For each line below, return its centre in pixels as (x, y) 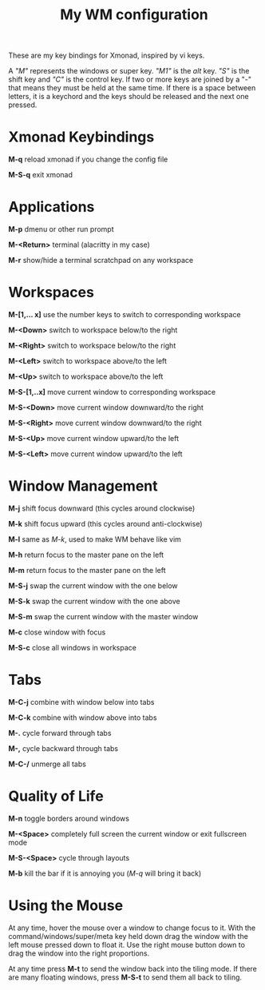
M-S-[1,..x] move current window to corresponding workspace (112, 392)
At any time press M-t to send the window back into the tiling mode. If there (133, 968)
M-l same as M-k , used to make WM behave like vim (95, 539)
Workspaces (51, 292)
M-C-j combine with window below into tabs (81, 702)
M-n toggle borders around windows (69, 818)
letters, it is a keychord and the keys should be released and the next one (129, 97)
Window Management (83, 486)
